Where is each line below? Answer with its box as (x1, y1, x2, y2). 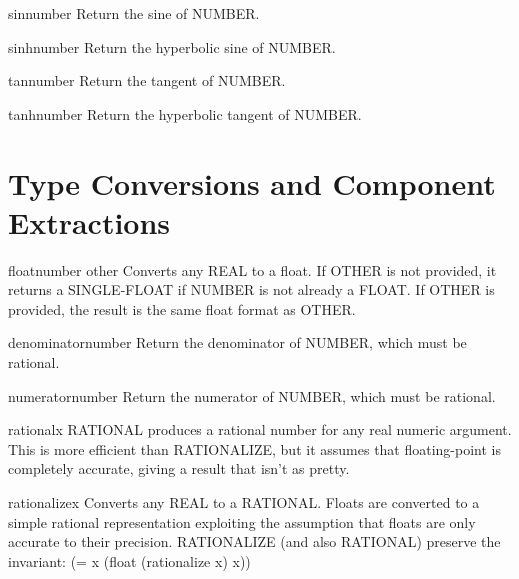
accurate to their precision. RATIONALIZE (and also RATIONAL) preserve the (8, 531, 501, 552)
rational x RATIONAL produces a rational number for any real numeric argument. (8, 419, 512, 440)
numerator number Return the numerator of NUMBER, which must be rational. (8, 385, 496, 406)
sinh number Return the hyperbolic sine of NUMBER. (8, 36, 336, 57)
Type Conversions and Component (8, 162, 496, 203)
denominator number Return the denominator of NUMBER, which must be (8, 332, 467, 353)
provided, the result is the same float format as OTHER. (8, 298, 356, 319)
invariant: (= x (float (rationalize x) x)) (8, 550, 251, 571)
